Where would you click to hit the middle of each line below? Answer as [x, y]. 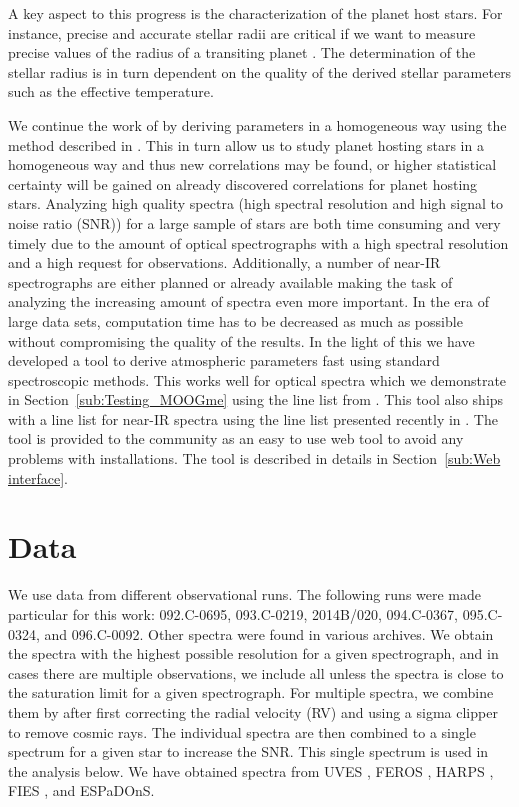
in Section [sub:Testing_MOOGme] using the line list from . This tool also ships [256, 399]
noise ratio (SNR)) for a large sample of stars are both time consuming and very [254, 222]
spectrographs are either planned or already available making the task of [230, 281]
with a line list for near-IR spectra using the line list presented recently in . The [253, 418]
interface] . [38, 477]
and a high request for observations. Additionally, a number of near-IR [224, 262]
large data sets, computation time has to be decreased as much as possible [235, 320]
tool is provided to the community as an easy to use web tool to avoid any [236, 438]
